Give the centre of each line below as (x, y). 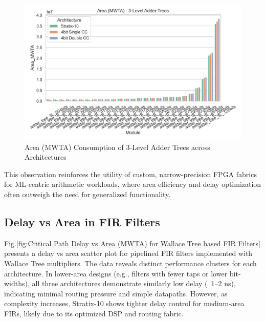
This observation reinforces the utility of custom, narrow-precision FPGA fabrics (130, 174)
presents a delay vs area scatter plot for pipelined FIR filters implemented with (128, 253)
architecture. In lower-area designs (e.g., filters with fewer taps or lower (116, 273)
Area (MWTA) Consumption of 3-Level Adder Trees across (117, 147)
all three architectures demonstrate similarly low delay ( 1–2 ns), (134, 283)
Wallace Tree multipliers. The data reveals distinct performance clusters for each (130, 263)
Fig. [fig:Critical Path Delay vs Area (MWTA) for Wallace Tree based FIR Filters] (132, 243)
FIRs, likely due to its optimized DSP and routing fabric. (94, 313)
